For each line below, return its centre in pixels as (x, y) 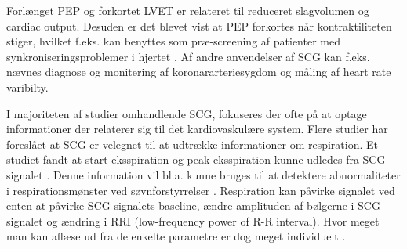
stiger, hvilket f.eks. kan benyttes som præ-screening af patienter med (173, 41)
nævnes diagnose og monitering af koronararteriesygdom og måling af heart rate (199, 72)
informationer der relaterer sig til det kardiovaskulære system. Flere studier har (197, 129)
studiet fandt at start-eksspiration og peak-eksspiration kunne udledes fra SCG (196, 159)
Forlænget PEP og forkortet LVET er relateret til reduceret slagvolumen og (188, 10)
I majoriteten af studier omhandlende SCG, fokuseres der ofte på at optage (187, 113)
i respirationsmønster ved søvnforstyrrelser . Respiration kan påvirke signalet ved (201, 190)
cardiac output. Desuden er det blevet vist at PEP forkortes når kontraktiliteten (199, 25)
